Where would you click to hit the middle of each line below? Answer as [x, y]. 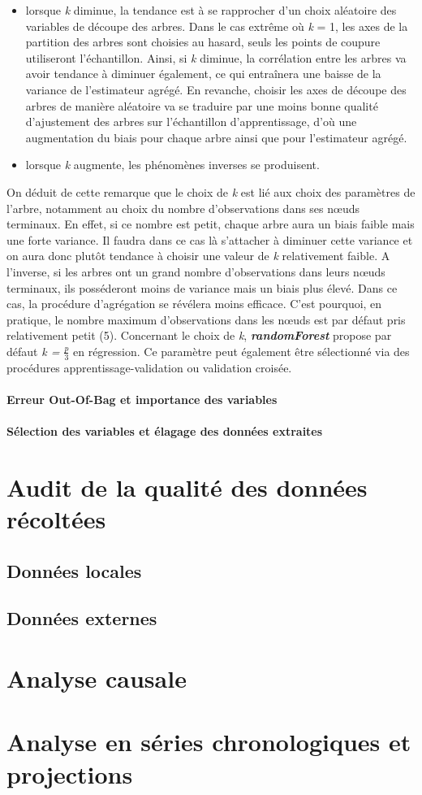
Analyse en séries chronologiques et [209, 742]
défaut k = [33, 351]
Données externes [82, 618]
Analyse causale [97, 678]
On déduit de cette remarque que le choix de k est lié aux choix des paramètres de [211, 191]
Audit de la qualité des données [187, 487]
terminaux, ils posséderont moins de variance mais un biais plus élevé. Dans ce [202, 287]
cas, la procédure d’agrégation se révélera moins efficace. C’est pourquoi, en [194, 304]
